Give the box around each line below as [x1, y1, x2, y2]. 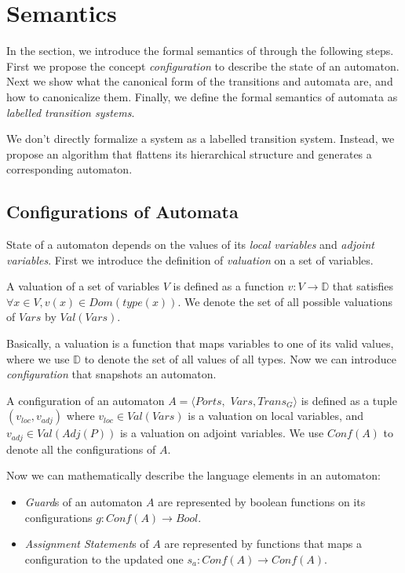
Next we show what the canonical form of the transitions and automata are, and [6, 73, 393, 89]
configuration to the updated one [24, 550, 184, 567]
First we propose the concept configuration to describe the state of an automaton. [6, 57, 400, 74]
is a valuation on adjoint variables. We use [119, 425, 324, 441]
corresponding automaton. [6, 161, 133, 177]
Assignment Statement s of [24, 535, 149, 552]
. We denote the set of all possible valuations [177, 293, 393, 309]
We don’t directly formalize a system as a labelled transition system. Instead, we [6, 130, 395, 147]
